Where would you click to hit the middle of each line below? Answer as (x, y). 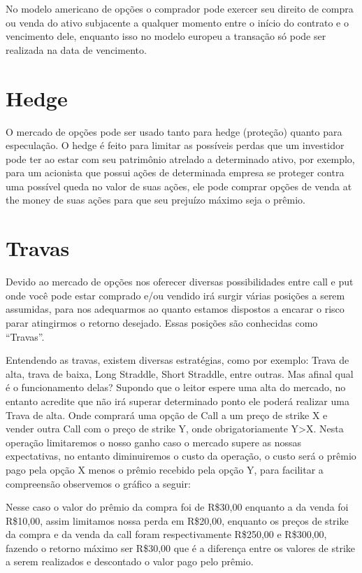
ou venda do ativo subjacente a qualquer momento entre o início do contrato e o (177, 22)
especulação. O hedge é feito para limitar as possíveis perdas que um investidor (175, 145)
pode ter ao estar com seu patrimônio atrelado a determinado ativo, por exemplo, (180, 158)
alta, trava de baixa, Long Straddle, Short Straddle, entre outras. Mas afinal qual (180, 373)
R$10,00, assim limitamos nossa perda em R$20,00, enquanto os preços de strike (177, 520)
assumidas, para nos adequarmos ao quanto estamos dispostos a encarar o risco (175, 309)
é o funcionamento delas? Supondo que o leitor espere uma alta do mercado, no (176, 387)
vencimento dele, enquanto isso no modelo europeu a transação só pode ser (166, 36)
